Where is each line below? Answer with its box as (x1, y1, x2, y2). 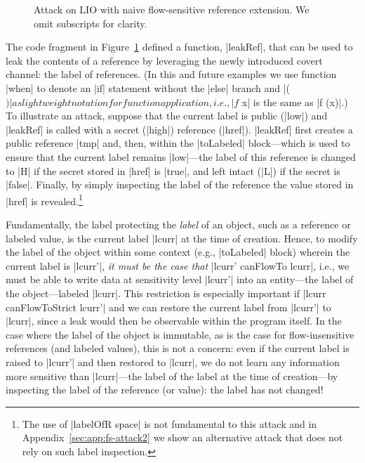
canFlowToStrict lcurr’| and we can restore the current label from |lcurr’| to (6, 299, 331, 314)
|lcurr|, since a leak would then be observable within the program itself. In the (6, 313, 342, 328)
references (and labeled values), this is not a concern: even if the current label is (6, 341, 350, 356)
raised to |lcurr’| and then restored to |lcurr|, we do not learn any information (6, 354, 340, 369)
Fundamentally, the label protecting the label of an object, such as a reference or (6, 216, 351, 231)
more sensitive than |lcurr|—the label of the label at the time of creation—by (6, 368, 338, 383)
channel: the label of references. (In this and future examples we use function (6, 67, 337, 81)
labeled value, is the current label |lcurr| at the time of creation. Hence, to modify (6, 230, 358, 245)
